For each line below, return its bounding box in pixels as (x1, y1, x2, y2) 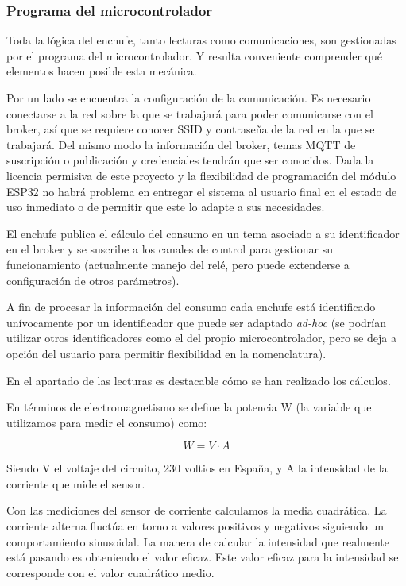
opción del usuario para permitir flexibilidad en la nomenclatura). (6, 345, 327, 361)
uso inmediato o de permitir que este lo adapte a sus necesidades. (6, 199, 325, 215)
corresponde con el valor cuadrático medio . (6, 564, 215, 580)
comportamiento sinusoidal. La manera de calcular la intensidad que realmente (6, 533, 390, 549)
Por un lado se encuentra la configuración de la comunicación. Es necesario (6, 90, 371, 106)
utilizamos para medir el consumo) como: (6, 414, 207, 430)
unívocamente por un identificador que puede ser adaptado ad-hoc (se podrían (6, 314, 387, 330)
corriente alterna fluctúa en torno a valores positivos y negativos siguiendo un (6, 518, 385, 534)
